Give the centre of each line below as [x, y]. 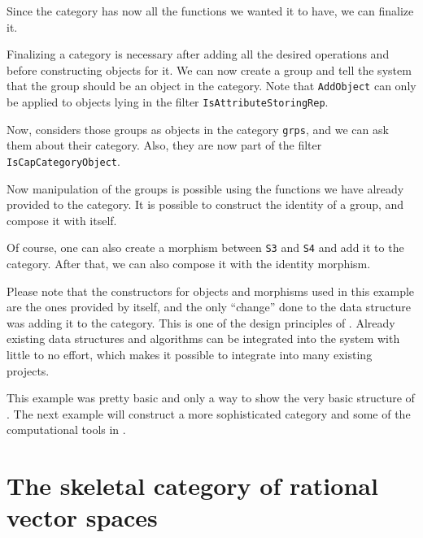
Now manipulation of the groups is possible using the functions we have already [205, 188]
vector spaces [82, 517]
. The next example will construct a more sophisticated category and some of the [209, 413]
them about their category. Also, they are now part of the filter [164, 145]
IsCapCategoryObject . [63, 161]
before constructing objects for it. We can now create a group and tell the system [209, 69]
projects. [28, 370]
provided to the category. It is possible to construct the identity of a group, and [205, 204]
